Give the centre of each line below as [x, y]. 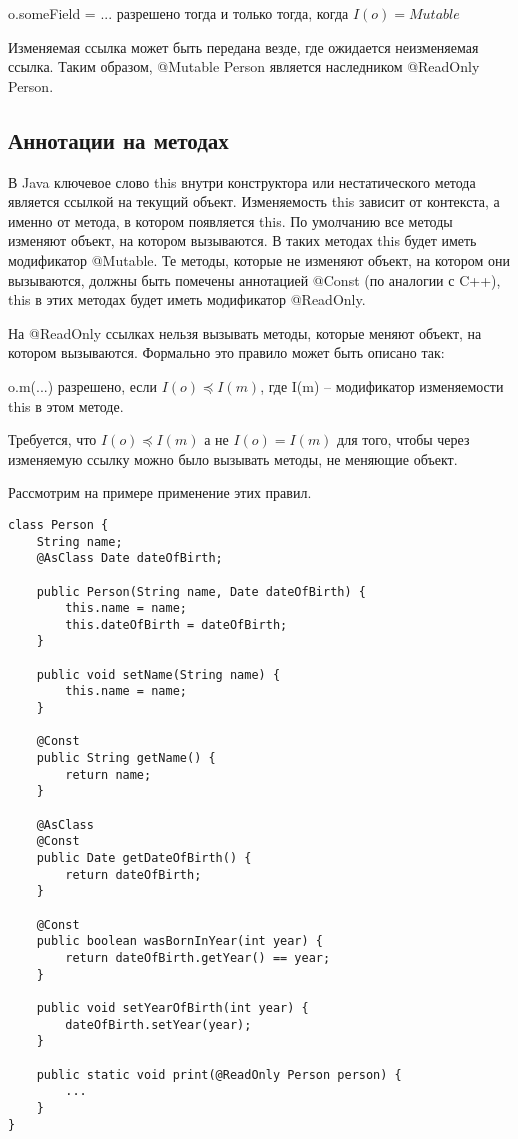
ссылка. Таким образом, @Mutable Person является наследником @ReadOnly [244, 66]
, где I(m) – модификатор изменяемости [382, 385]
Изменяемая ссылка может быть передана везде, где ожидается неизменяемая [243, 46]
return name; [108, 774]
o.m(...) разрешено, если [83, 385]
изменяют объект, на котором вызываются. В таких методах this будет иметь [242, 240]
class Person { [58, 524]
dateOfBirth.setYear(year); [158, 1024]
